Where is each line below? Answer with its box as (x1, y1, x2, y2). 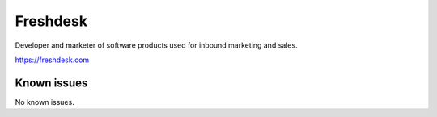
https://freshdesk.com (15, 55, 90, 65)
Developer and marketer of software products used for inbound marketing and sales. (15, 40, 299, 50)
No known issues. (15, 97, 74, 107)
